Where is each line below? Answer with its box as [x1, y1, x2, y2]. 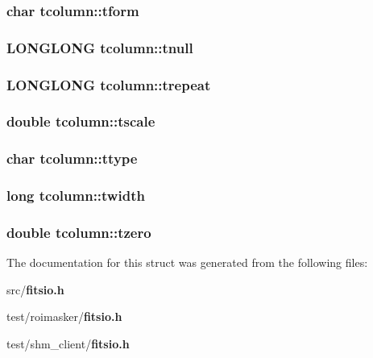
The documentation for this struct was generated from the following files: [6, 254, 368, 271]
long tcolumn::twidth [6, 185, 145, 206]
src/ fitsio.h [6, 281, 64, 298]
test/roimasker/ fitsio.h [6, 308, 122, 325]
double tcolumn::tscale [6, 111, 155, 131]
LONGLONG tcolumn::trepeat [6, 74, 211, 94]
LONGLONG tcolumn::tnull [6, 37, 193, 57]
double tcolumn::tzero [6, 222, 151, 242]
